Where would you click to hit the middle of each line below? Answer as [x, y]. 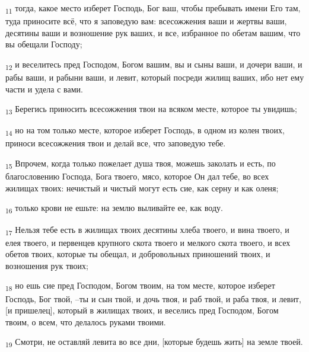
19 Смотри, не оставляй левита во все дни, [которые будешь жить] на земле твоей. [154, 343]
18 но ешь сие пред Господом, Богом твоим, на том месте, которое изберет [140, 286]
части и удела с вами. [44, 89]
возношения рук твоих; [47, 265]
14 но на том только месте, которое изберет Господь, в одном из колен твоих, [145, 131]
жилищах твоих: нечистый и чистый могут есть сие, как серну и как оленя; [142, 188]
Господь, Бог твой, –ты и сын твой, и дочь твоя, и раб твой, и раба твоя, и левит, [153, 298]
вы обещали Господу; [44, 44]
